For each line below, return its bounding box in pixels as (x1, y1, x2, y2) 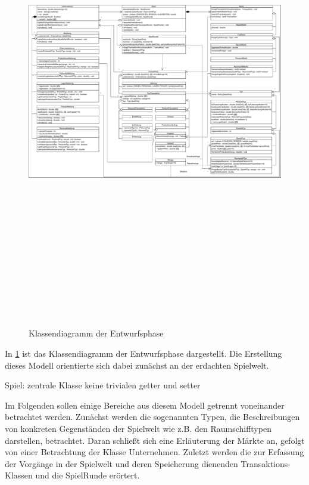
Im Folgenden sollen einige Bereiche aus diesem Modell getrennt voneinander (5, 398, 285, 411)
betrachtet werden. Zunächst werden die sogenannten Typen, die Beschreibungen (5, 410, 300, 423)
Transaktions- (241, 457, 291, 469)
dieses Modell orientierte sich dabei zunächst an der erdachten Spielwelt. (5, 359, 269, 371)
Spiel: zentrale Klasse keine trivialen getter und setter (5, 379, 201, 391)
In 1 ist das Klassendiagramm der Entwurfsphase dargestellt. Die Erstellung (5, 347, 282, 360)
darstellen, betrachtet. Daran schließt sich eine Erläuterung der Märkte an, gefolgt (5, 434, 305, 446)
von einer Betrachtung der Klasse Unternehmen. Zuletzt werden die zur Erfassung (5, 446, 304, 458)
